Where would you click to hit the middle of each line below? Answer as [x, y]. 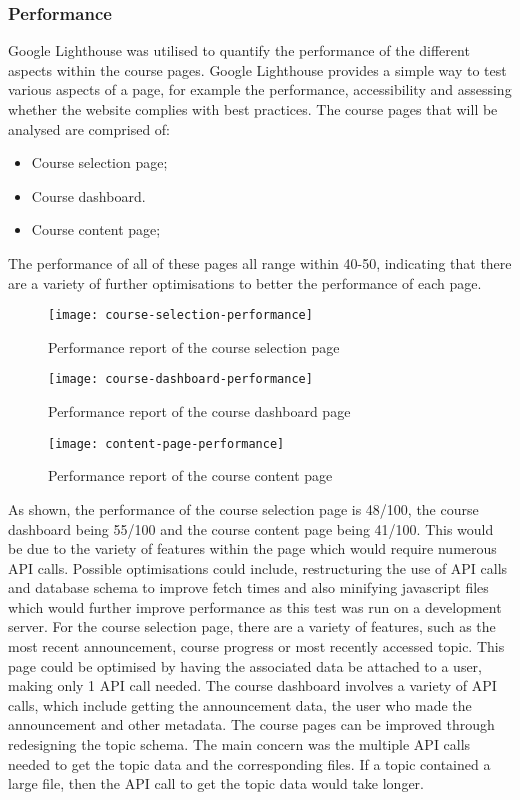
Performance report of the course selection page [194, 346]
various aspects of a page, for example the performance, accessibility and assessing [260, 89]
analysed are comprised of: [89, 128]
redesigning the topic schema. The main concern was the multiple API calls [239, 744]
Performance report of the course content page [190, 475]
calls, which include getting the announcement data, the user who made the [240, 704]
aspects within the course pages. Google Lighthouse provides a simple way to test [257, 69]
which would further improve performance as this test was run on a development [255, 606]
